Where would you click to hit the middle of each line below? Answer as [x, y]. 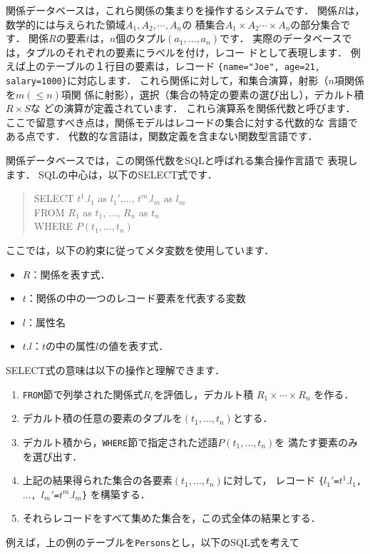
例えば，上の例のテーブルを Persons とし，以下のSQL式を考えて [153, 542]
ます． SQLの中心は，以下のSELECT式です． [112, 174]
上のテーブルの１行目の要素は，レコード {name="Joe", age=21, [173, 66]
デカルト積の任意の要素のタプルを [102, 418]
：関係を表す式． [70, 274]
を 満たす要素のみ [316, 442]
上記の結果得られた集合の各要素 [97, 480]
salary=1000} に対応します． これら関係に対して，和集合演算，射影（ [167, 80]
